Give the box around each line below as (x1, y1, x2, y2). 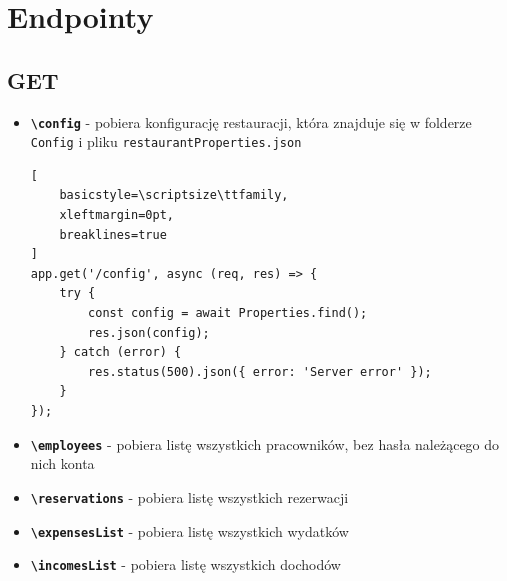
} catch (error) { (59, 345, 182, 360)
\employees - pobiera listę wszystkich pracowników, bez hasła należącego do (30, 433, 500, 454)
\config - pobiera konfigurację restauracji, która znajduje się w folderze (30, 111, 472, 132)
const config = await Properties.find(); (88, 306, 368, 321)
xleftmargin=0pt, (59, 208, 174, 223)
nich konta (30, 453, 95, 474)
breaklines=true (59, 227, 167, 242)
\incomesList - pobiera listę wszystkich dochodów (30, 554, 341, 575)
